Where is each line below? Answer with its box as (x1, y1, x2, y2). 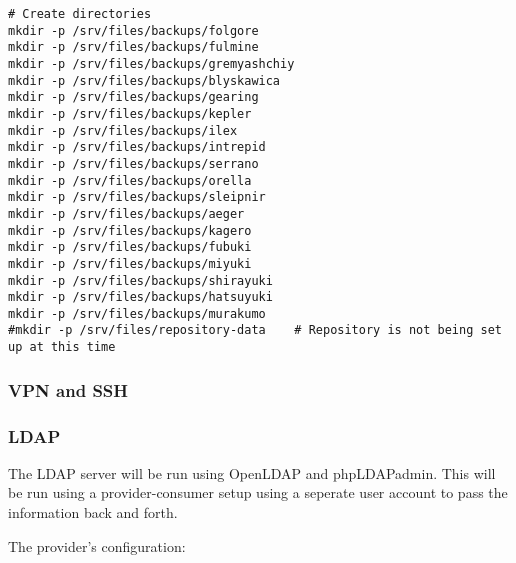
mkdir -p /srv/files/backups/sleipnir (8, 190, 266, 205)
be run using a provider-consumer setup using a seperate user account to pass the (8, 482, 508, 503)
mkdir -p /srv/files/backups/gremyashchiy (8, 56, 295, 71)
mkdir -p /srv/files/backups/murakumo (8, 306, 266, 321)
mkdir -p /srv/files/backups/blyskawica (8, 73, 281, 88)
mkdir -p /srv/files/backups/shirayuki (8, 273, 273, 288)
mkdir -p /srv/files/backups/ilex (8, 123, 238, 138)
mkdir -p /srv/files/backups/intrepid (8, 140, 266, 155)
